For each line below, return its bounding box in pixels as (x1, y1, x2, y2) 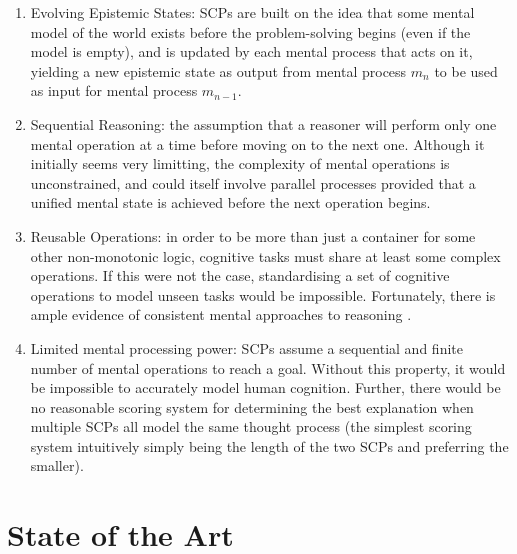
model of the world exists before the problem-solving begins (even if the (30, 21, 471, 42)
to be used (434, 60, 498, 81)
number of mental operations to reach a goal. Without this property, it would (30, 357, 506, 378)
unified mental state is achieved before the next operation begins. (30, 192, 431, 213)
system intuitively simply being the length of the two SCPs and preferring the (30, 435, 509, 456)
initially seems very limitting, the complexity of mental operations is (30, 153, 450, 174)
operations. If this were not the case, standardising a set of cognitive (30, 265, 450, 286)
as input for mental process (30, 80, 198, 101)
